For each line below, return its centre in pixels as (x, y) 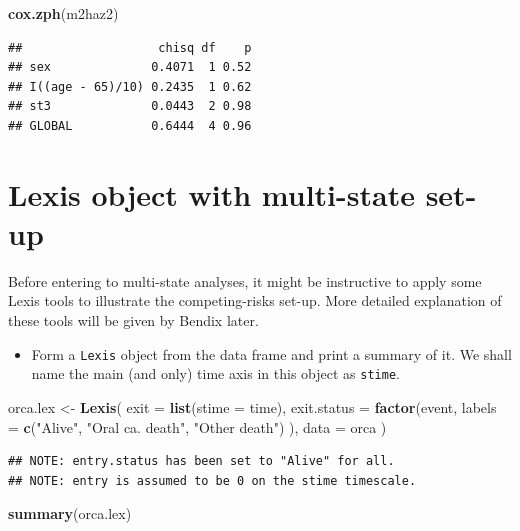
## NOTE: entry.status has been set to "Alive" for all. (201, 461)
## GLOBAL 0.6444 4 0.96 (130, 125)
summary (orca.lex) (70, 513)
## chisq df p (130, 47)
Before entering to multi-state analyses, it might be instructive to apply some (245, 280)
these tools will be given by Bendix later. (133, 320)
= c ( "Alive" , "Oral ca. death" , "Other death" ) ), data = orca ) (197, 426)
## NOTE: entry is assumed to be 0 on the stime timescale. (212, 480)
